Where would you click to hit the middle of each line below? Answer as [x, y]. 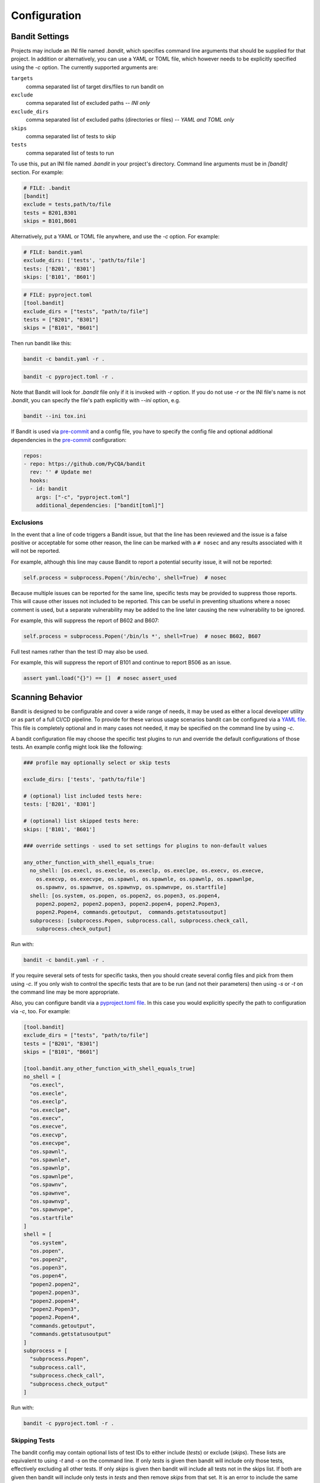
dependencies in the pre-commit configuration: [69, 440]
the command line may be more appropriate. [65, 992]
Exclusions [27, 523]
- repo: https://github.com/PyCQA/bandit [84, 464]
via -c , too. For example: [41, 1011]
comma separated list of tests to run [70, 153]
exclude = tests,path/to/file [67, 204]
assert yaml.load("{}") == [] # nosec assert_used [100, 678]
